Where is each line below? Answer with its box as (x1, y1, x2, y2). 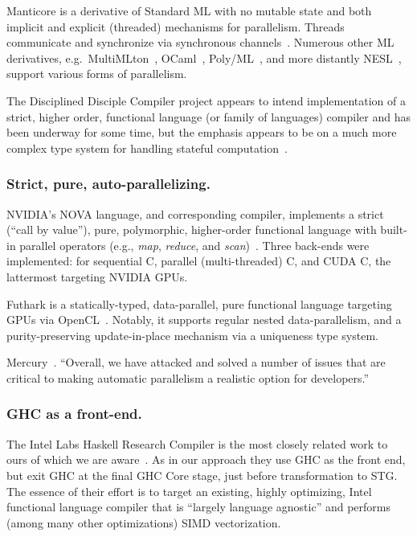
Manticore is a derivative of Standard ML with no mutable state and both (6, 2, 372, 18)
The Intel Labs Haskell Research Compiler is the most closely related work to (6, 435, 388, 452)
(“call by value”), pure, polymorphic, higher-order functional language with (6, 221, 377, 238)
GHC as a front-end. (6, 404, 142, 424)
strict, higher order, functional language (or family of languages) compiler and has (6, 108, 411, 125)
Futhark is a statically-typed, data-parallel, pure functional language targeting (6, 295, 392, 312)
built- (380, 221, 407, 238)
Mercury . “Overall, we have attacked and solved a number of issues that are (6, 354, 386, 371)
